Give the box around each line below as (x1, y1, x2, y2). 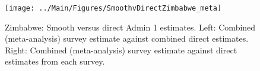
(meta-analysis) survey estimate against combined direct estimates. (5, 32, 249, 45)
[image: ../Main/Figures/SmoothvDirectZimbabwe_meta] (5, 4, 222, 12)
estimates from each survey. (5, 55, 105, 67)
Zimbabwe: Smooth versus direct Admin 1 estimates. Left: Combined (5, 21, 256, 33)
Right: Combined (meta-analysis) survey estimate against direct (5, 43, 237, 56)
